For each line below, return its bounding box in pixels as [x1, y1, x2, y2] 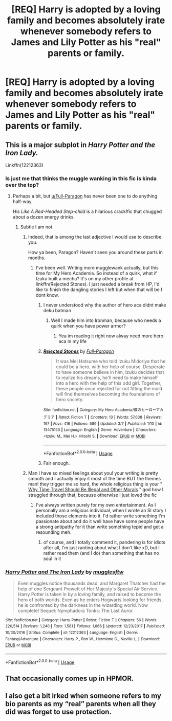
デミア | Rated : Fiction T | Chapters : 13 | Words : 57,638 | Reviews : [43, 414, 162, 420]
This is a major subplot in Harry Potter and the [5, 140, 155, 149]
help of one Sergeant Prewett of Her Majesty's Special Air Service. [17, 585, 159, 592]
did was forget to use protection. [5, 708, 112, 716]
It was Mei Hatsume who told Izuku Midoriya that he [56, 358, 166, 365]
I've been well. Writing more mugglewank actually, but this [35, 265, 159, 271]
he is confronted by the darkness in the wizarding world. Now [17, 602, 148, 608]
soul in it [43, 555, 61, 562]
